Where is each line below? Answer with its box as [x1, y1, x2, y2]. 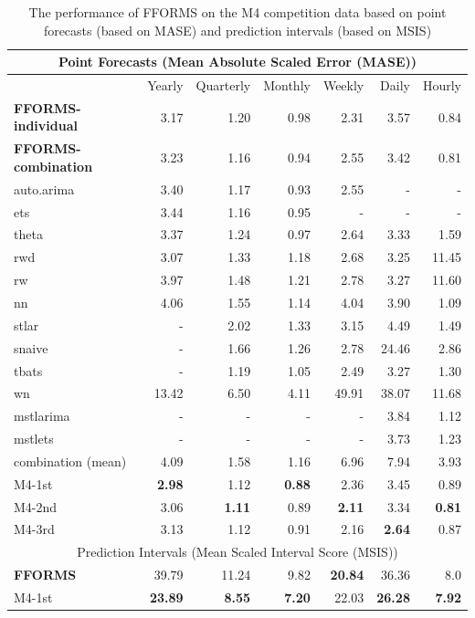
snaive [14, 338, 48, 357]
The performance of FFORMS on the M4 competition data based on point [28, 3, 447, 21]
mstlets [14, 429, 54, 448]
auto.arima [14, 179, 75, 198]
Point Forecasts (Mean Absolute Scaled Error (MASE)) [58, 52, 417, 71]
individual [14, 116, 78, 135]
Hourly [422, 76, 461, 95]
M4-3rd [14, 519, 55, 539]
